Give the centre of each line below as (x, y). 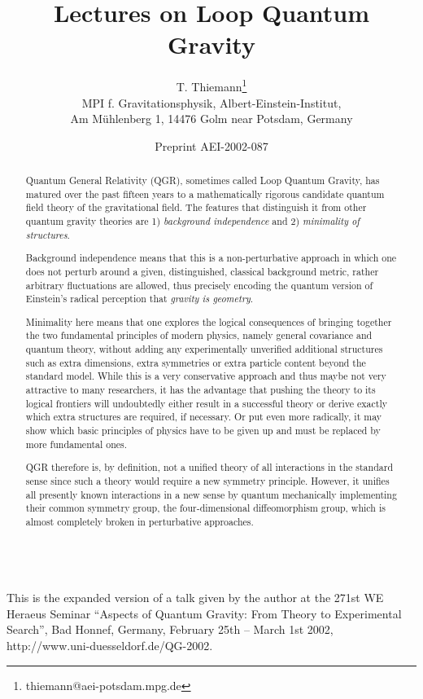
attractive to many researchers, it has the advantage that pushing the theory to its (201, 390)
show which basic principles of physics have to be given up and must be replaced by (203, 431)
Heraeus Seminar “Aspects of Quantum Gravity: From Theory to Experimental (204, 613)
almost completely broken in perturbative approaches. (140, 521)
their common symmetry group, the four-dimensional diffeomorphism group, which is (205, 508)
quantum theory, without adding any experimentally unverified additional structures (204, 349)
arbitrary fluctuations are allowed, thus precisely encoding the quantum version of (199, 285)
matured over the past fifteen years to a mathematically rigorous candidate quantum (205, 193)
